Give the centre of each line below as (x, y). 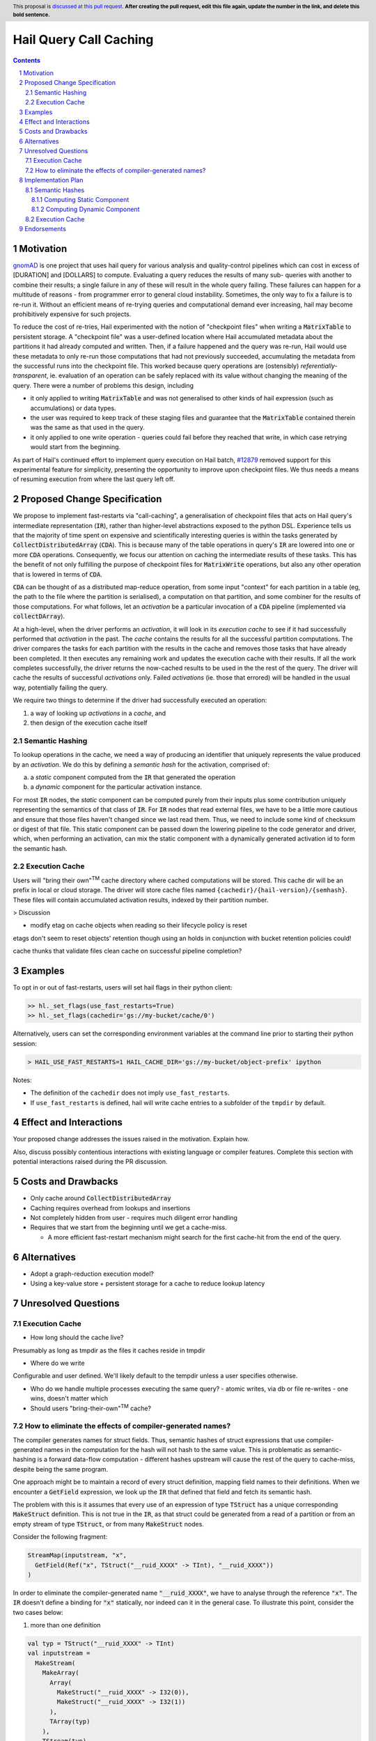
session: (25, 1043)
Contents (27, 60)
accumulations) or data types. (73, 408)
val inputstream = (59, 1653)
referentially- (319, 366)
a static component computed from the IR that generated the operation (133, 777)
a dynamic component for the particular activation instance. (116, 787)
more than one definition (65, 1625)
